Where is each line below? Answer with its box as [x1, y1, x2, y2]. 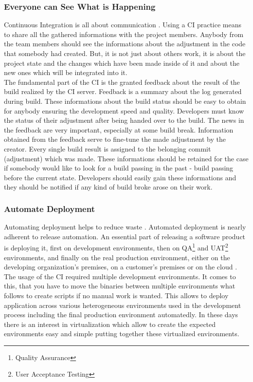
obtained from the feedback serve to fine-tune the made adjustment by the [4, 134, 226, 144]
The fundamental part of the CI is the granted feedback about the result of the [4, 76, 240, 87]
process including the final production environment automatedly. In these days [4, 309, 238, 320]
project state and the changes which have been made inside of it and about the [4, 57, 240, 68]
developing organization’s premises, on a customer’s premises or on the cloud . [4, 262, 237, 272]
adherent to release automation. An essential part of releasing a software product [4, 231, 246, 241]
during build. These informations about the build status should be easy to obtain [4, 95, 246, 106]
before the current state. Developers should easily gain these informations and [4, 172, 236, 182]
